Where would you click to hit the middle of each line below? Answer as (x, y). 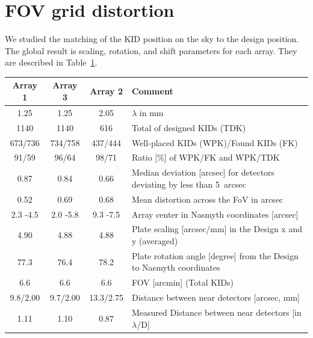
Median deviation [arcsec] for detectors (203, 172)
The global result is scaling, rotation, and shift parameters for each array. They (151, 50)
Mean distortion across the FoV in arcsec (208, 199)
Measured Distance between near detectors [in (217, 312)
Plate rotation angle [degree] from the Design (215, 255)
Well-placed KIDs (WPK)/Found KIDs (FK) (215, 142)
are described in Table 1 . (51, 62)
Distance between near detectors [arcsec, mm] (216, 297)
